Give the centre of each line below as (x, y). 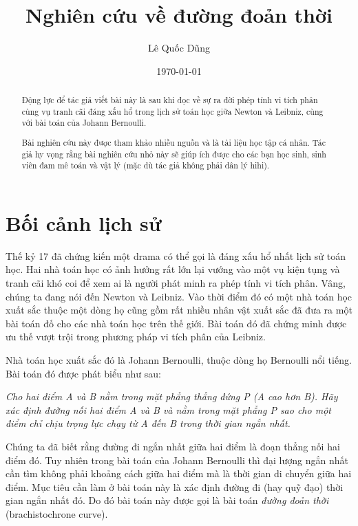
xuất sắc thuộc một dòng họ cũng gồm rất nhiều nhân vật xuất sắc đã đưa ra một (179, 310)
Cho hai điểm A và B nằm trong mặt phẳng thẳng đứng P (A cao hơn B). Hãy (172, 396)
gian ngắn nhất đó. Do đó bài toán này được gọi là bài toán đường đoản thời (167, 500)
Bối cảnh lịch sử (84, 222)
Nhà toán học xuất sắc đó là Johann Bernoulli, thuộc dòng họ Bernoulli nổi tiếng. (179, 360)
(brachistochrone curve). (57, 513)
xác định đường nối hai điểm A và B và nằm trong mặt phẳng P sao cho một (168, 409)
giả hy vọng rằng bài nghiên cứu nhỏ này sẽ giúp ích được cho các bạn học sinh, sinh (174, 154)
